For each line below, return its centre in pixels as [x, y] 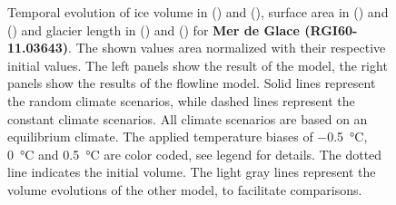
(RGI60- [331, 29]
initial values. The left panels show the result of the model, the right [198, 65]
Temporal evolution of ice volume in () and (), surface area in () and [198, 12]
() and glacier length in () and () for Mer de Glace [153, 29]
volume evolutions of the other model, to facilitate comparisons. [185, 189]
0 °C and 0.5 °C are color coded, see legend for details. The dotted [195, 154]
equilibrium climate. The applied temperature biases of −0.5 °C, [188, 137]
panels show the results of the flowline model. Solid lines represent [192, 83]
